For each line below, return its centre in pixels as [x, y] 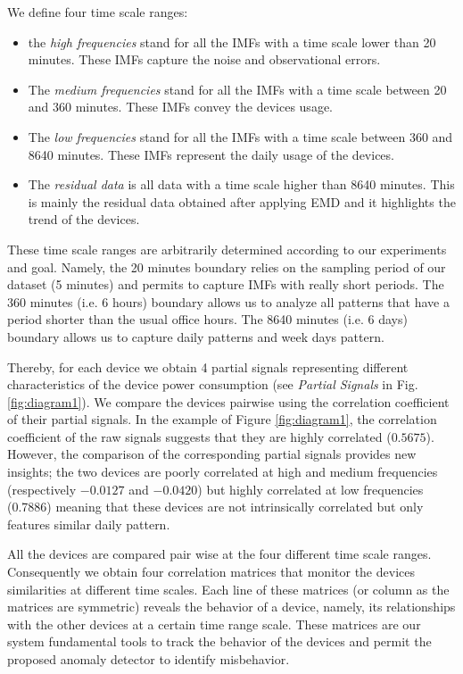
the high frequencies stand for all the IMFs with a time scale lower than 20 [232, 42]
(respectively [42, 489]
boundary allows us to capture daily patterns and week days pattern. [196, 336]
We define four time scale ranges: [98, 12]
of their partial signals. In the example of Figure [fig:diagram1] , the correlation [222, 419]
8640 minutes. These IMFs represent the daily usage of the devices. [211, 154]
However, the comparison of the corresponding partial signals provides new [212, 454]
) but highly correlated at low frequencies [310, 489]
